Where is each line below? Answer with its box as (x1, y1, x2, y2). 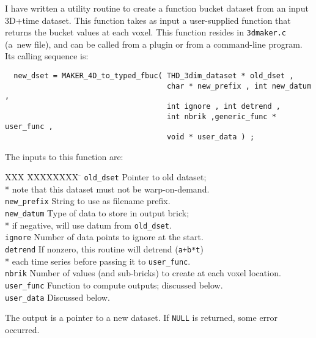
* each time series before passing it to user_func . (5, 254, 191, 267)
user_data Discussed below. (5, 290, 110, 303)
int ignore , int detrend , (166, 102, 281, 111)
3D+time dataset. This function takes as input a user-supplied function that (5, 13, 291, 26)
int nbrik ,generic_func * (166, 112, 276, 121)
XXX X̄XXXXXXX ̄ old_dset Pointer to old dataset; (5, 171, 207, 183)
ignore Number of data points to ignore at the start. (5, 230, 204, 243)
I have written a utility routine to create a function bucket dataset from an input (5, 2, 309, 14)
